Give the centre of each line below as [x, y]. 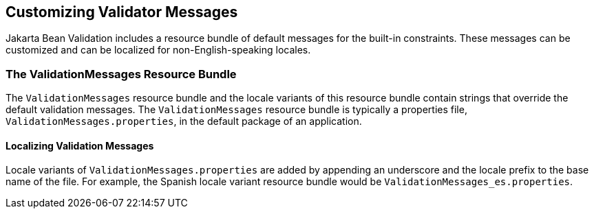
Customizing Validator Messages [122, 12]
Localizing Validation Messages [80, 145]
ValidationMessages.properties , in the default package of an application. [184, 121]
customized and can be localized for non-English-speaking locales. [158, 50]
